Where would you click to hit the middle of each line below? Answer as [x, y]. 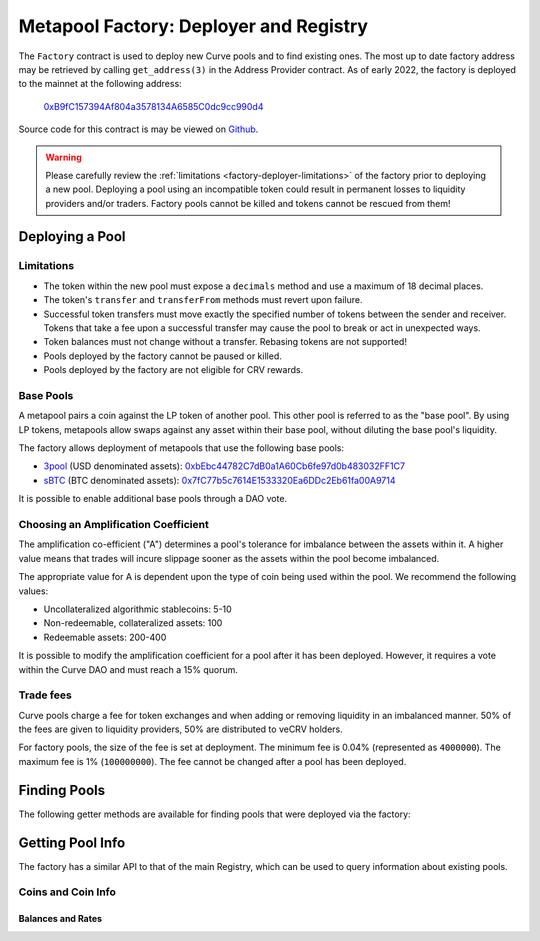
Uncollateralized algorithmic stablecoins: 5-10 [137, 609]
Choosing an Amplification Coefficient [113, 525]
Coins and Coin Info [67, 892]
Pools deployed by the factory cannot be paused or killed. [162, 356]
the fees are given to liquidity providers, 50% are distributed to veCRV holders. [181, 729]
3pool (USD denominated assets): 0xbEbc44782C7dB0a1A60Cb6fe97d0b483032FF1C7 [224, 466]
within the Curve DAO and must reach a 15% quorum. [128, 669]
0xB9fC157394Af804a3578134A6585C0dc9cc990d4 [153, 106]
